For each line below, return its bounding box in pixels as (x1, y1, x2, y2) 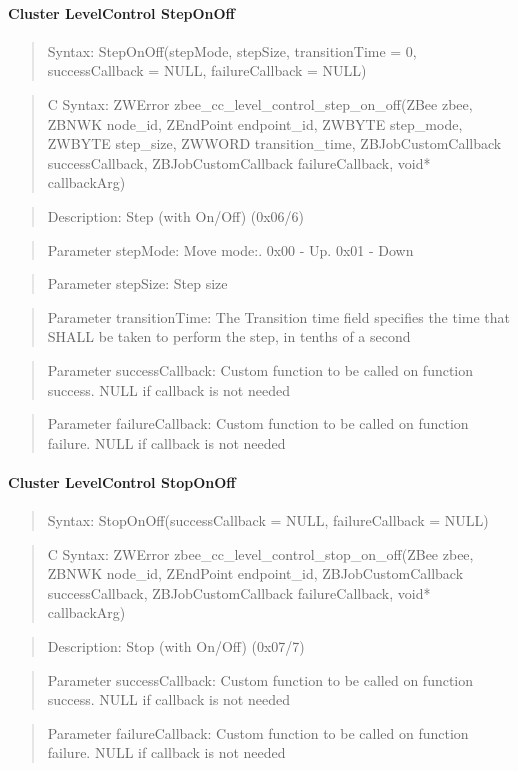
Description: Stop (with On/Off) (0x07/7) (47, 636, 305, 657)
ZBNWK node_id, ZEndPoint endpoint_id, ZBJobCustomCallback (47, 563, 464, 584)
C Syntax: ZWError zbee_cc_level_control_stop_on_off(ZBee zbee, (47, 543, 474, 564)
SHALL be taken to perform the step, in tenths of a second (47, 326, 411, 347)
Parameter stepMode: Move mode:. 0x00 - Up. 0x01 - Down (47, 239, 414, 260)
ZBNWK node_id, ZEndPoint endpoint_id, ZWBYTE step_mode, (47, 113, 463, 134)
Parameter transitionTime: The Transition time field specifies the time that (47, 306, 511, 327)
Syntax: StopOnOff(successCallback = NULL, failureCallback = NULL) (47, 510, 489, 531)
